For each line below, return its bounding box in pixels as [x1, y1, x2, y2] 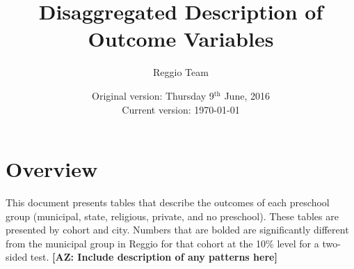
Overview [6, 155, 98, 183]
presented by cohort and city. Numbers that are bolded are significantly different [6, 222, 349, 237]
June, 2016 [224, 88, 270, 102]
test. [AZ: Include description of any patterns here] [30, 249, 277, 264]
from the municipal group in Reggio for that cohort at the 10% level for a [6, 236, 319, 250]
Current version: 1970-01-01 [122, 102, 240, 116]
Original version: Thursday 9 [92, 88, 214, 102]
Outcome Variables [88, 24, 274, 53]
